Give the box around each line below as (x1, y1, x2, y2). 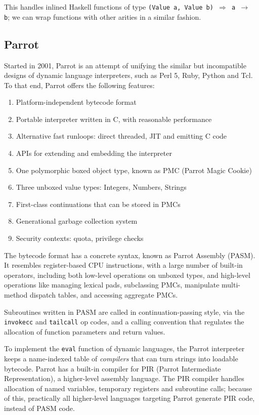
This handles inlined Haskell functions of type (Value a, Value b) (4, 2, 213, 12)
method (4, 289, 28, 300)
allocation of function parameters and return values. (4, 326, 165, 337)
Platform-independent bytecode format (16, 97, 137, 107)
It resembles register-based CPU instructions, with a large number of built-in (4, 260, 243, 270)
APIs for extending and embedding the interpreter (16, 148, 172, 158)
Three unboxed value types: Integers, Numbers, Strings (16, 182, 187, 192)
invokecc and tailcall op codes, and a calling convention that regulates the (4, 316, 244, 327)
